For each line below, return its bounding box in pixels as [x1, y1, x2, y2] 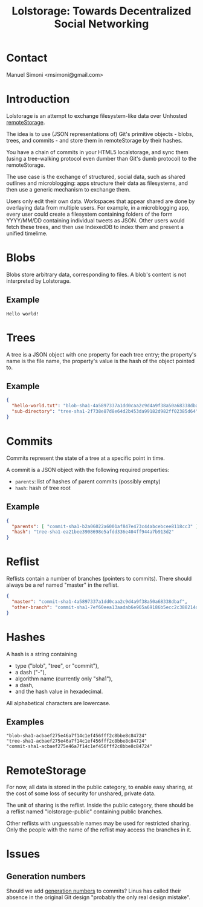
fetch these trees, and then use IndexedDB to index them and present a [6, 223, 184, 230]
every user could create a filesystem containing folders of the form [6, 210, 173, 218]
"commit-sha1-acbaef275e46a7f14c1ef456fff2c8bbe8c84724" [6, 743, 153, 750]
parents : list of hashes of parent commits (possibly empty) [14, 477, 161, 485]
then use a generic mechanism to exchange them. [6, 186, 131, 193]
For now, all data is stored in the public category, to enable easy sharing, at [6, 784, 193, 791]
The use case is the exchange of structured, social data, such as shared [6, 173, 185, 180]
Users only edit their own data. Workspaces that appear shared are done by [6, 198, 195, 205]
